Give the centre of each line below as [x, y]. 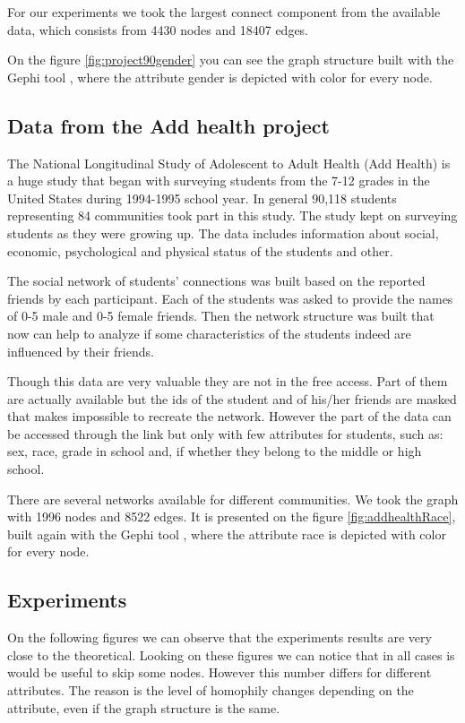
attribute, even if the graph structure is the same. [144, 707]
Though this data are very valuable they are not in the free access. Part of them [228, 381]
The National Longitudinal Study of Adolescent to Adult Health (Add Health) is [229, 163]
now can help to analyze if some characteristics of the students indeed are [209, 333]
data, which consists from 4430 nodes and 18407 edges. [158, 29]
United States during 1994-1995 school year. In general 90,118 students [202, 198]
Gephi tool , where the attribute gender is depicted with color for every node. [220, 77]
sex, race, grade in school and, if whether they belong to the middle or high [215, 451]
